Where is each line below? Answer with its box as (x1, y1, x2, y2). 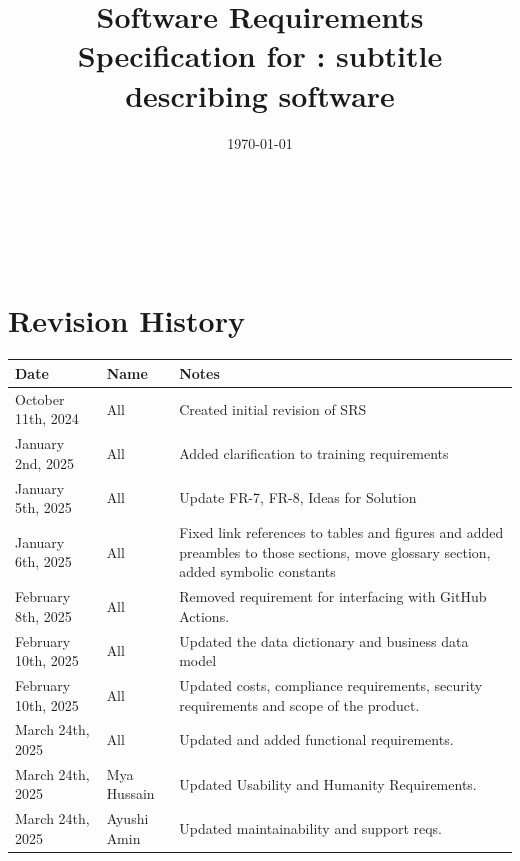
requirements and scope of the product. (179, 694, 420, 715)
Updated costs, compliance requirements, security (179, 674, 483, 695)
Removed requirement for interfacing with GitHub (179, 586, 487, 607)
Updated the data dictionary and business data (179, 630, 469, 651)
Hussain (106, 783, 155, 804)
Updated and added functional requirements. (179, 729, 454, 750)
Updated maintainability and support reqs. (179, 818, 442, 839)
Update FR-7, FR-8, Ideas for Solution (179, 487, 417, 508)
